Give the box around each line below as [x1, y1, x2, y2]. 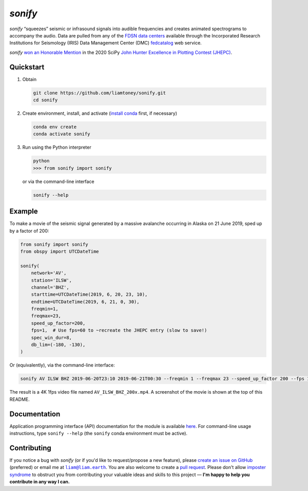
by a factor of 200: [9, 228, 49, 234]
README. [9, 396, 30, 402]
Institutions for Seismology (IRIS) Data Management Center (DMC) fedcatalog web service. [9, 40, 202, 46]
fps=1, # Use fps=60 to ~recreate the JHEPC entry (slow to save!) [31, 328, 207, 333]
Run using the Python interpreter [22, 144, 92, 151]
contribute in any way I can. [9, 479, 70, 485]
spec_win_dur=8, [31, 335, 72, 340]
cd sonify [33, 97, 58, 103]
